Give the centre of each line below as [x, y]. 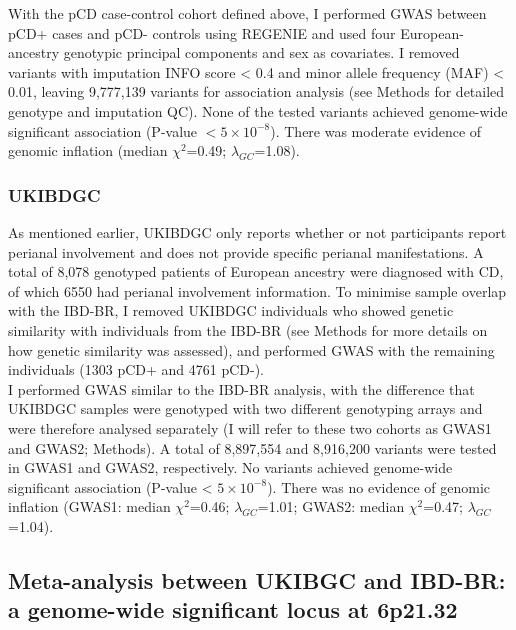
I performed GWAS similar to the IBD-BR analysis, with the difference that [241, 388]
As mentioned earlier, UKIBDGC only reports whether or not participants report [257, 231]
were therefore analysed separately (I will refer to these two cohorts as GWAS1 [250, 427]
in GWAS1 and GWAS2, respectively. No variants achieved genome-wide [230, 467]
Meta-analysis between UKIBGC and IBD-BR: [257, 579]
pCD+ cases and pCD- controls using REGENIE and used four [202, 32]
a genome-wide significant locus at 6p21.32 [233, 609]
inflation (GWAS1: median [89, 506]
